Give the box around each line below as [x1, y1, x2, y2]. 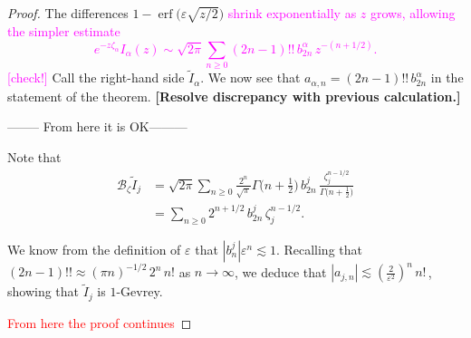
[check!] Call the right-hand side [7, 68, 185, 87]
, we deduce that [235, 262, 327, 281]
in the [430, 68, 464, 87]
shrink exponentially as [227, 4, 357, 22]
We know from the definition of [7, 239, 181, 258]
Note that [7, 148, 62, 167]
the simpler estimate [7, 21, 120, 40]
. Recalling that [275, 239, 362, 258]
